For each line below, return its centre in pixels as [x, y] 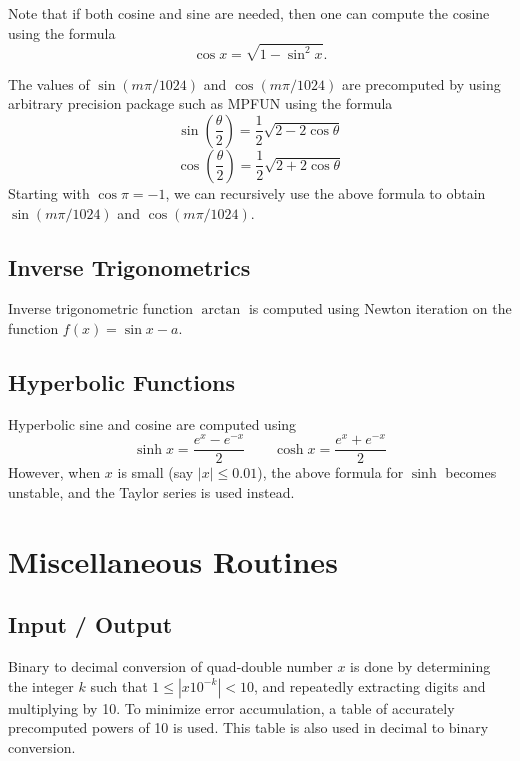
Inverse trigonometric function [100, 308]
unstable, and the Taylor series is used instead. [151, 492]
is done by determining [420, 666]
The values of [49, 83]
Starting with [49, 192]
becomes [471, 472]
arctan [221, 310]
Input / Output [90, 624]
